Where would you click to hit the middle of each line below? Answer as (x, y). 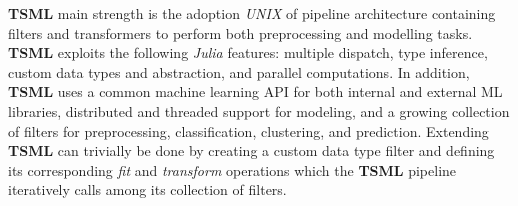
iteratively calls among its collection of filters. (147, 189)
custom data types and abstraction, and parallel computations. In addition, (239, 71)
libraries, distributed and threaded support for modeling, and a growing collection (259, 110)
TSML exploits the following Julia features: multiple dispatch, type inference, (248, 52)
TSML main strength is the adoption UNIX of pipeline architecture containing (252, 13)
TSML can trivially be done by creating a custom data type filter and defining (251, 150)
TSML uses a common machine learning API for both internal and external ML (255, 91)
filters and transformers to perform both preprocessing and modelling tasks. (240, 32)
